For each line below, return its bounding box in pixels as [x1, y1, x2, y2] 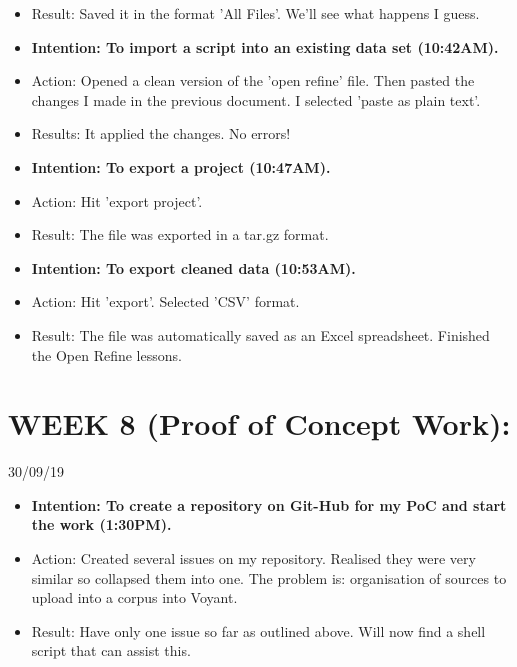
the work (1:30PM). [31, 514, 172, 535]
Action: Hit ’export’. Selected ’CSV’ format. [31, 291, 300, 312]
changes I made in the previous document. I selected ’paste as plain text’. [31, 89, 481, 110]
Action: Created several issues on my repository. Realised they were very [31, 548, 476, 569]
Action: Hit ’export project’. [31, 190, 203, 211]
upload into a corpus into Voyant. [31, 587, 238, 608]
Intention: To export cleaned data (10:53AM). [31, 257, 356, 278]
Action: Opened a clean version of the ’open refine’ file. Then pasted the [31, 70, 475, 91]
